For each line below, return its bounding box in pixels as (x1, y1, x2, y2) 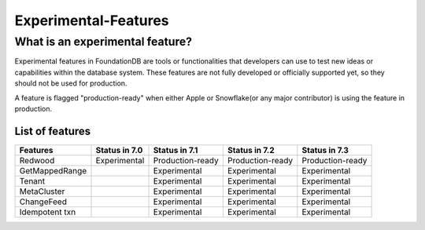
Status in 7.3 (301, 144, 349, 155)
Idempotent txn (19, 206, 76, 217)
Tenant (19, 175, 46, 186)
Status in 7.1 (153, 144, 198, 155)
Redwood (19, 155, 55, 166)
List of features (14, 124, 91, 137)
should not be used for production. (14, 78, 128, 88)
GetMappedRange (19, 165, 87, 176)
